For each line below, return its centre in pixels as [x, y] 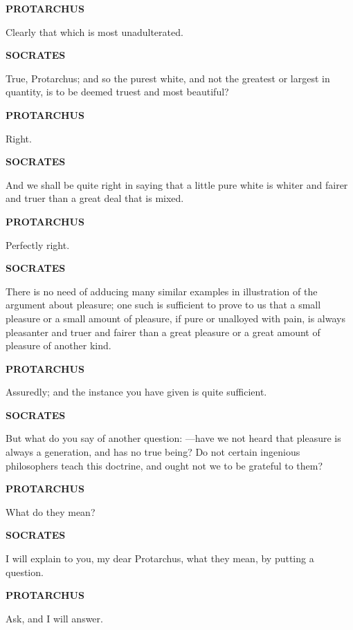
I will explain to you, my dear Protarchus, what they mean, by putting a [160, 558]
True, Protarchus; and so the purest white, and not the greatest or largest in [168, 78]
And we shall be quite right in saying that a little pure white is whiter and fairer [177, 184]
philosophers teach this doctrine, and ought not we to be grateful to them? [164, 465]
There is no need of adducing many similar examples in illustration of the [162, 291]
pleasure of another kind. [58, 345]
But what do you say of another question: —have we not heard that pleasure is [173, 438]
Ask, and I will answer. [54, 618]
